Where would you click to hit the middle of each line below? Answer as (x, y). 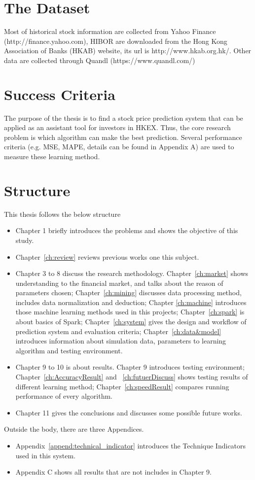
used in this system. (46, 455)
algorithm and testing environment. (69, 350)
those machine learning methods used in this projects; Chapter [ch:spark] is (130, 312)
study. (25, 240)
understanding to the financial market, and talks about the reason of (119, 283)
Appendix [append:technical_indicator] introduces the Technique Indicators (131, 446)
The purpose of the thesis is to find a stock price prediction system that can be (124, 118)
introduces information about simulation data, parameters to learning (121, 341)
